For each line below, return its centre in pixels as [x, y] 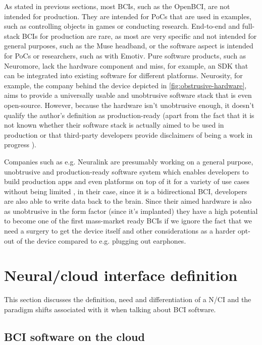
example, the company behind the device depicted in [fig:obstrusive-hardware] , [125, 85]
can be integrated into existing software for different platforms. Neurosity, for [123, 75]
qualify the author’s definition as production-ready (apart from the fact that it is [129, 115]
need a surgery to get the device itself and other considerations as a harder [120, 231]
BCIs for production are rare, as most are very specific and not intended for [139, 36]
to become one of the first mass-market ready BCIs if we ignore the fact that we [128, 221]
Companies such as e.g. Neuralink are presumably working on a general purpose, [129, 161]
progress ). [20, 145]
